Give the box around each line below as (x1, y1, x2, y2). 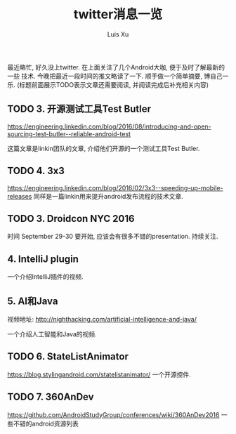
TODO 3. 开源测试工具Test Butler (7, 103, 152, 115)
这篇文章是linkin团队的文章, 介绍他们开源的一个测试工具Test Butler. (7, 144, 200, 152)
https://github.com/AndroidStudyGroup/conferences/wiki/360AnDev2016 (7, 410, 220, 419)
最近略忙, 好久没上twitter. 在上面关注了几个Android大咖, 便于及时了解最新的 (7, 63, 225, 71)
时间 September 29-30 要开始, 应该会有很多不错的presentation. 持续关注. (7, 232, 219, 241)
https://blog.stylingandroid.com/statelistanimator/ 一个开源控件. (7, 370, 191, 379)
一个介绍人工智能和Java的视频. (7, 330, 97, 338)
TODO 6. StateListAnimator (7, 350, 129, 362)
